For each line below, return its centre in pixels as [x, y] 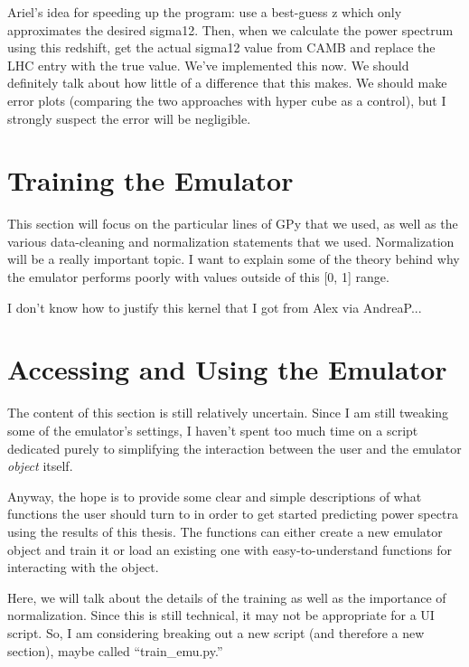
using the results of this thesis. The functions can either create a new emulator [225, 531]
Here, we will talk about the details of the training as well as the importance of [227, 597]
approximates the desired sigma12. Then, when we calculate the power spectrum [230, 29]
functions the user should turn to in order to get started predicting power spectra [233, 514]
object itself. [40, 466]
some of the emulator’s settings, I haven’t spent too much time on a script [213, 430]
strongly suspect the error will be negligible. [129, 118]
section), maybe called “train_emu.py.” [115, 650]
